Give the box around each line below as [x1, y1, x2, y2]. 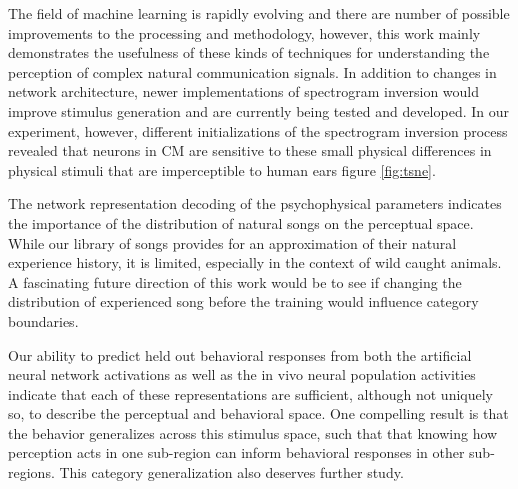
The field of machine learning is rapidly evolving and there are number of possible [8, 3, 510, 23]
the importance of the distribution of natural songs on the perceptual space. [8, 212, 474, 233]
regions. [8, 462, 55, 483]
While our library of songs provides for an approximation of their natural [8, 232, 457, 253]
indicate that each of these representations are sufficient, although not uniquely [8, 383, 493, 404]
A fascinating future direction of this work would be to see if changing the [8, 271, 462, 292]
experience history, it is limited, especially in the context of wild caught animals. [8, 252, 502, 273]
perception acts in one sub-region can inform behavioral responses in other [8, 442, 465, 463]
